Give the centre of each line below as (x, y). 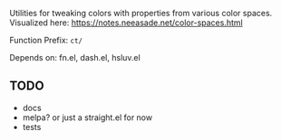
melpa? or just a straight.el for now (87, 117)
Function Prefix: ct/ (46, 40)
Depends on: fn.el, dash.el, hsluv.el (75, 57)
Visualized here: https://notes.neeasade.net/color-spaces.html (126, 23)
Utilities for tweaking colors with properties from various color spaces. (141, 13)
